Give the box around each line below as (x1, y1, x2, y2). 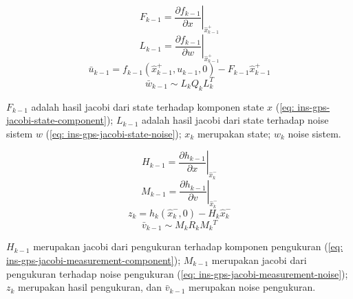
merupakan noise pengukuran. (189, 280, 316, 294)
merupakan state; (197, 126, 271, 140)
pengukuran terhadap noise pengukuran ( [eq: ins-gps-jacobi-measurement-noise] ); (6, 266, 348, 280)
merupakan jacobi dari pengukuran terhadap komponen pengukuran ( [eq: (33, 239, 343, 254)
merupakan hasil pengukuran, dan (18, 280, 162, 294)
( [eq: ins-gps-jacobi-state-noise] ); (45, 126, 182, 140)
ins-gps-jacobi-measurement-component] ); (6, 253, 181, 267)
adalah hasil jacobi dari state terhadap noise (141, 113, 329, 127)
